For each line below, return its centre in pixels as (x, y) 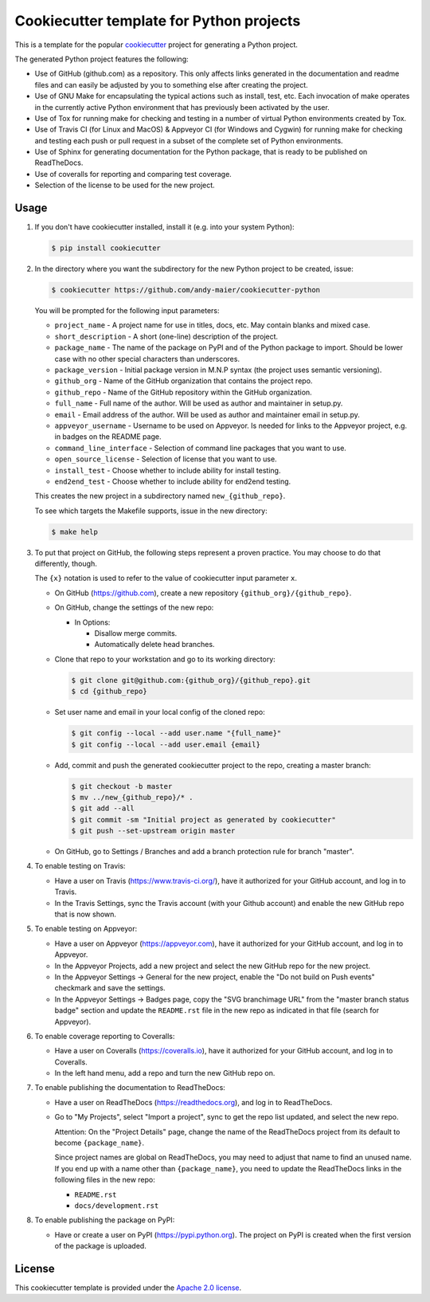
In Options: (92, 622)
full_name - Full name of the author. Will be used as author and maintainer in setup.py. (199, 403)
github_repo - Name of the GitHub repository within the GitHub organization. (183, 392)
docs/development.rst (117, 1206)
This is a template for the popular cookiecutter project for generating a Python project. (156, 45)
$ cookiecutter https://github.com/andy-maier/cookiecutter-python (186, 290)
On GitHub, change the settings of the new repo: (134, 608)
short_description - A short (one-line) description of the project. (166, 336)
